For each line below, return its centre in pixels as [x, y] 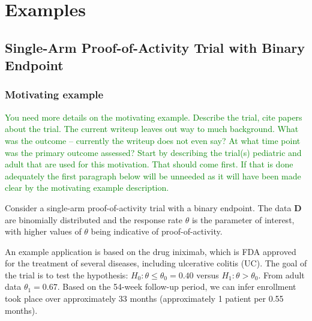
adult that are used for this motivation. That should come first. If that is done [149, 164]
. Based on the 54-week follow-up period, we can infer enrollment [177, 286]
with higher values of [43, 231]
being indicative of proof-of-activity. [157, 231]
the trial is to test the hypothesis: [67, 274]
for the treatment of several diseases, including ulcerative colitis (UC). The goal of [156, 263]
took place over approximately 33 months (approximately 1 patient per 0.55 [144, 298]
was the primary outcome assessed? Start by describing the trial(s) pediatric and [153, 152]
